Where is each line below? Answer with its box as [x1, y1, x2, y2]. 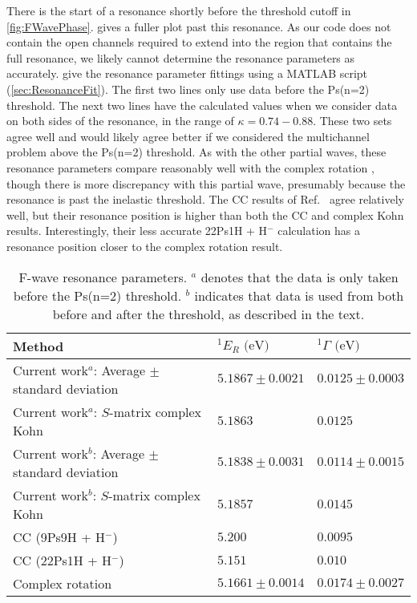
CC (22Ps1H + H [13, 550, 111, 569]
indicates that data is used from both [194, 285, 404, 305]
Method [13, 336, 64, 355]
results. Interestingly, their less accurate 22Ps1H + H [6, 222, 268, 239]
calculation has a [277, 222, 360, 239]
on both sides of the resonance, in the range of [6, 112, 234, 129]
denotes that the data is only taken [200, 267, 399, 286]
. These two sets [313, 112, 392, 129]
